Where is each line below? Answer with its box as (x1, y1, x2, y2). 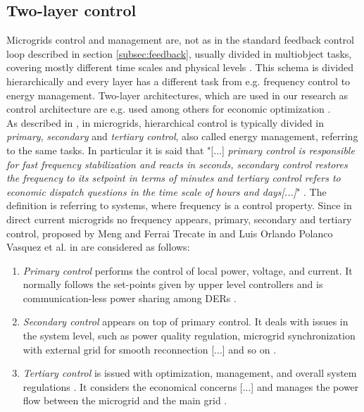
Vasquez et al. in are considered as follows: (6, 239, 190, 254)
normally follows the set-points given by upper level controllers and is (23, 277, 323, 292)
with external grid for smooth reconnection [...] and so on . (23, 342, 277, 356)
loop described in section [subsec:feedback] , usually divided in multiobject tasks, (6, 46, 352, 61)
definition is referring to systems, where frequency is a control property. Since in (6, 198, 352, 213)
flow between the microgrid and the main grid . (23, 393, 227, 408)
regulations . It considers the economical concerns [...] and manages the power (23, 379, 359, 394)
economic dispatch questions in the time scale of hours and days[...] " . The (6, 184, 327, 199)
